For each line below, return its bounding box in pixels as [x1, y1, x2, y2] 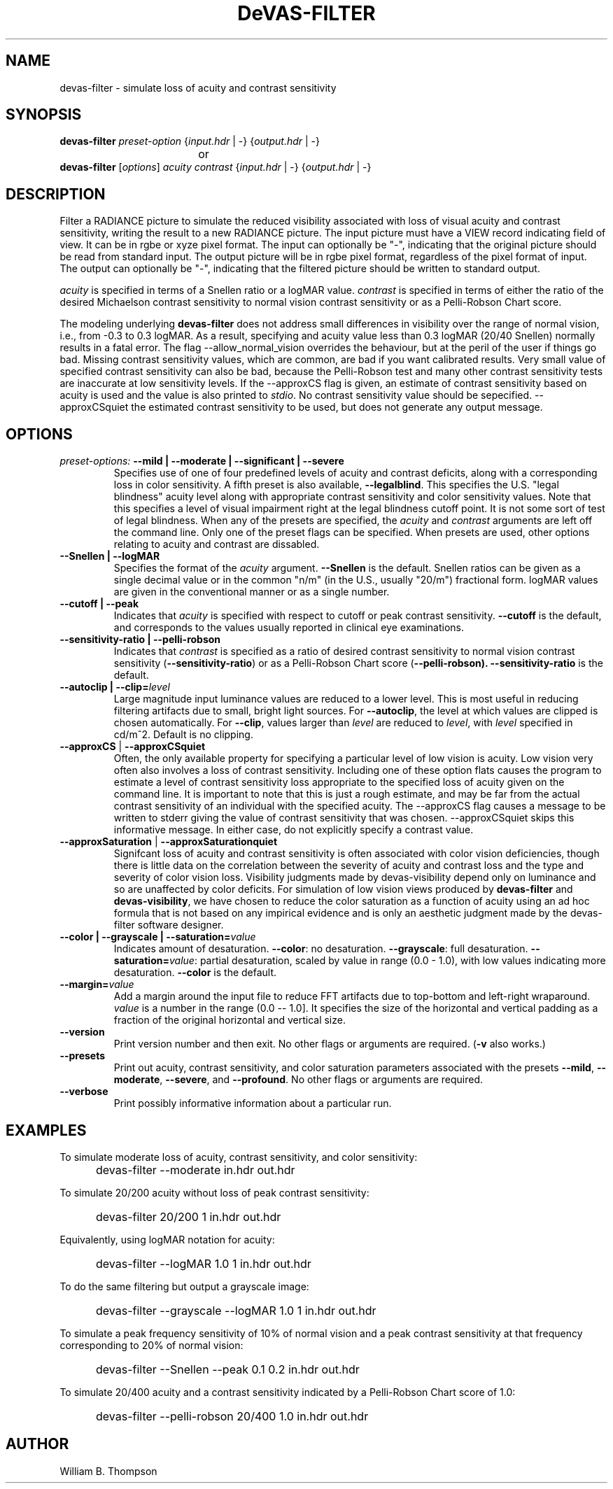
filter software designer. [113, 919, 224, 931]
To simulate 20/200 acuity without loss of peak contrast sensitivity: [59, 1186, 369, 1199]
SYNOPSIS [6, 106, 82, 124]
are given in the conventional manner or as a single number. [113, 586, 390, 598]
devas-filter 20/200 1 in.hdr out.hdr [96, 1209, 281, 1224]
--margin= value [59, 978, 134, 991]
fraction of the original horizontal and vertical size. [113, 1014, 346, 1026]
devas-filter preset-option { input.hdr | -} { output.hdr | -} [59, 135, 320, 148]
